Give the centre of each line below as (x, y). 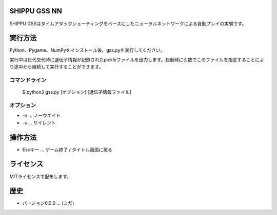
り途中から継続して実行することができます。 (56, 67)
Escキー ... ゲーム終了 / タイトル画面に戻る (67, 149)
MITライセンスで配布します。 (40, 176)
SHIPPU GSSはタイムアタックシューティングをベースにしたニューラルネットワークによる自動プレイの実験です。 (128, 24)
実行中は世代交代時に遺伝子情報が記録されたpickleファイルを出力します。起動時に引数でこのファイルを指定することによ (137, 59)
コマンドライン (28, 80)
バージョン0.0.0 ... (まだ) (48, 203)
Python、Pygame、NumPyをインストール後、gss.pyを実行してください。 (87, 50)
